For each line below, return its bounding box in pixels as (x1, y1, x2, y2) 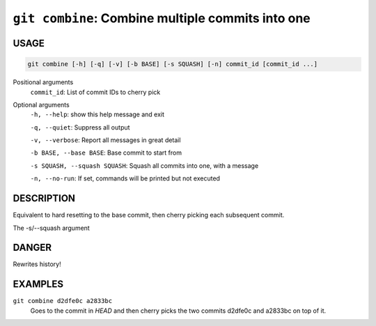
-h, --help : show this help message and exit (30, 110, 165, 118)
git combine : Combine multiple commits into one (13, 10, 311, 26)
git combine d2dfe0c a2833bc (13, 297, 113, 305)
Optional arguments (13, 100, 70, 109)
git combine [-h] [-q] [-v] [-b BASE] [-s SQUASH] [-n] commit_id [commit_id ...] (27, 60, 318, 68)
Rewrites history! (13, 260, 62, 268)
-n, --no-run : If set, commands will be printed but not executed (30, 174, 221, 183)
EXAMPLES (13, 279, 64, 290)
